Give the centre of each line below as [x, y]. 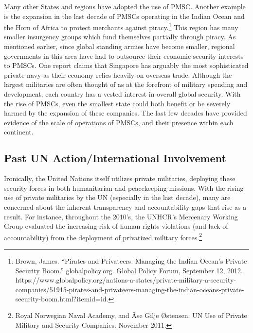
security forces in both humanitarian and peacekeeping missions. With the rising [124, 188]
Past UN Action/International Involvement [115, 158]
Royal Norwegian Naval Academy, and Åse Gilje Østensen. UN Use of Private [131, 315]
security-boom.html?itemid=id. [62, 299]
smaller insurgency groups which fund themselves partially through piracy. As [120, 37]
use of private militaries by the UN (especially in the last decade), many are [117, 197]
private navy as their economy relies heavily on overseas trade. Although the [118, 75]
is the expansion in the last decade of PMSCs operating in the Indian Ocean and [124, 16]
